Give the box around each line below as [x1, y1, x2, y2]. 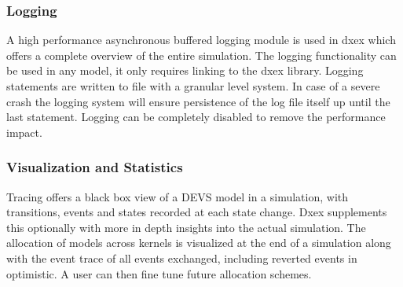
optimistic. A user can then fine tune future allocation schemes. [6, 265, 312, 281]
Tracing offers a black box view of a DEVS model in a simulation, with [6, 188, 349, 204]
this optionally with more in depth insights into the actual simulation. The [6, 219, 366, 235]
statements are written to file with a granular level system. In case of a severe [6, 78, 380, 94]
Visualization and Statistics [6, 157, 183, 177]
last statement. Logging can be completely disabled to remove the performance [6, 109, 386, 125]
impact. [6, 123, 42, 140]
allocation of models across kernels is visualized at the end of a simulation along [6, 234, 391, 251]
